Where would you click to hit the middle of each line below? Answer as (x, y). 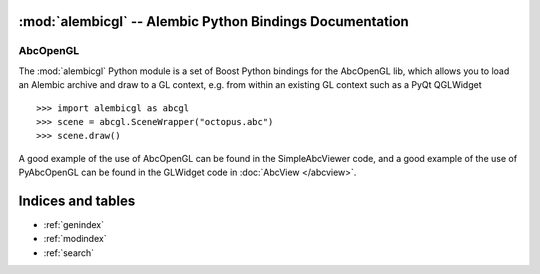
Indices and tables (77, 200)
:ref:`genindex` (74, 225)
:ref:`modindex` (75, 239)
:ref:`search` (69, 252)
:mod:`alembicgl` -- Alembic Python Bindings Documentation (213, 21)
